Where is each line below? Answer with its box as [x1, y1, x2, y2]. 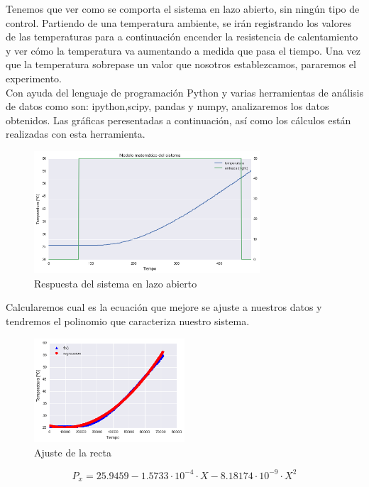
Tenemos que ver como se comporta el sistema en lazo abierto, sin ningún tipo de [6, 1, 360, 16]
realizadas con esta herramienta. [6, 126, 145, 141]
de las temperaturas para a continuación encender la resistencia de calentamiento [6, 29, 358, 44]
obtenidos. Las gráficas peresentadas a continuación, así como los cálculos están [6, 112, 351, 127]
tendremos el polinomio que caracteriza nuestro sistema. [6, 314, 250, 328]
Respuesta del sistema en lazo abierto [34, 275, 197, 290]
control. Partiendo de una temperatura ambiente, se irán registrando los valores [6, 15, 351, 30]
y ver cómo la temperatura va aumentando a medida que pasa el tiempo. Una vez [6, 43, 360, 58]
